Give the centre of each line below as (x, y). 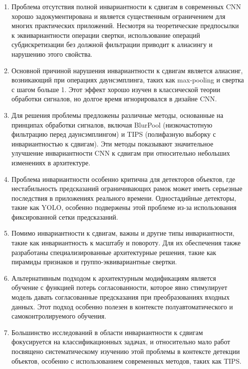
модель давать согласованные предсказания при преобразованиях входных (121, 297)
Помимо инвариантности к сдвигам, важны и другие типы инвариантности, (123, 233)
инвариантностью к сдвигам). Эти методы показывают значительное (112, 143)
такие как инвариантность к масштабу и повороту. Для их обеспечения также (126, 243)
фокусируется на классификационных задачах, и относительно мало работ (121, 342)
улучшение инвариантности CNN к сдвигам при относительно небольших (121, 153)
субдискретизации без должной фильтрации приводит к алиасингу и (112, 44)
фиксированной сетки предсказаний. (65, 217)
